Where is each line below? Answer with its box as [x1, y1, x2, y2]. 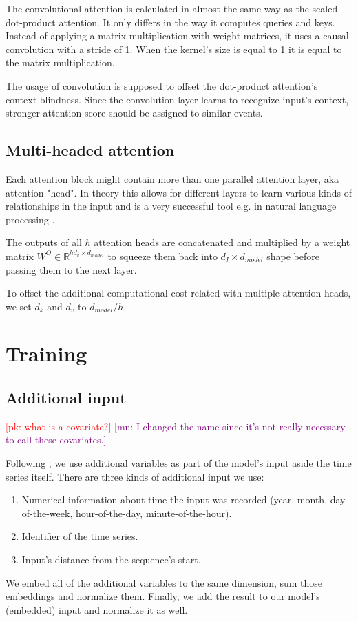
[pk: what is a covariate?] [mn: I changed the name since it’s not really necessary [6, 419, 346, 433]
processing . [6, 212, 55, 226]
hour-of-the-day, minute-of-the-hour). [75, 505, 232, 520]
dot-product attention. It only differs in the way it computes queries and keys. [6, 14, 335, 29]
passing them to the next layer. [6, 262, 137, 277]
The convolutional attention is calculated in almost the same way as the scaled [6, 1, 338, 15]
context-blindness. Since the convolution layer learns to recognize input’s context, [6, 92, 349, 106]
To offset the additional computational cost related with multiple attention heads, [6, 285, 351, 300]
